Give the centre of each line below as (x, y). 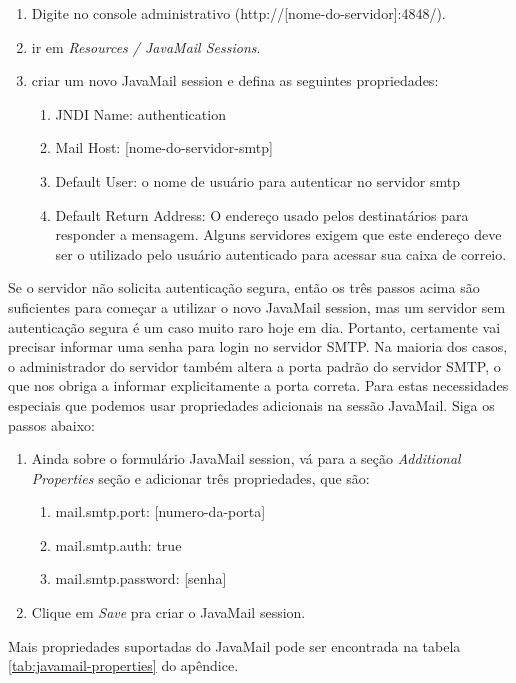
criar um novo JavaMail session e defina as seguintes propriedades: (235, 80)
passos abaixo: (51, 424)
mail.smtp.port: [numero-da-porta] (160, 511)
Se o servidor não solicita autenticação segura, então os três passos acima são (244, 287)
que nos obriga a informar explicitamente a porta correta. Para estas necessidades (258, 385)
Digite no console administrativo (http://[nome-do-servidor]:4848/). (238, 13)
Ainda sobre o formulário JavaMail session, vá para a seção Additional (246, 458)
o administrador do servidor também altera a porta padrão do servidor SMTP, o (254, 365)
